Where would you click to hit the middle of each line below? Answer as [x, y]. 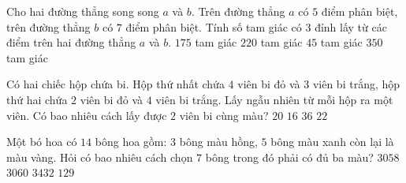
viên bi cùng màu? [224, 115]
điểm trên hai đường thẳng [71, 42]
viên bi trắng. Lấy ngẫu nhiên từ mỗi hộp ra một [274, 99]
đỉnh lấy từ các [351, 26]
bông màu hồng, [218, 142]
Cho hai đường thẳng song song [83, 11]
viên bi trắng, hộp [356, 84]
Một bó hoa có [42, 142]
